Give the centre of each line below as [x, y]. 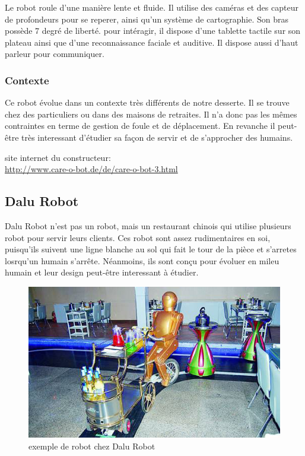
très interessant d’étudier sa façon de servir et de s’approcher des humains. [157, 137]
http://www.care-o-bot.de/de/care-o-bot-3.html [91, 169]
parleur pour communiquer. [55, 54]
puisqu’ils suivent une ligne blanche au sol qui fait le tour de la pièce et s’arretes [151, 249]
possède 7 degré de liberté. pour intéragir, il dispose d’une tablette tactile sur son [153, 31]
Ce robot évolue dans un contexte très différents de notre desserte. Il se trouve [147, 102]
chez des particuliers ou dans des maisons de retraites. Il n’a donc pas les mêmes [151, 114]
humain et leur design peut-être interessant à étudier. [102, 272]
